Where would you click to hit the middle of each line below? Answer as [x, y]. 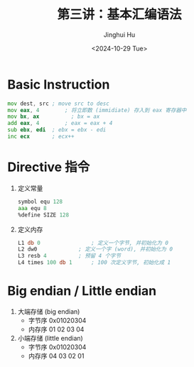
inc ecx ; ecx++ [41, 137]
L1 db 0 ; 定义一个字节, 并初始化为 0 [93, 243]
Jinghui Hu [119, 34]
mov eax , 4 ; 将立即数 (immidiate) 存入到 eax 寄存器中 [97, 110]
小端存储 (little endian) [50, 338]
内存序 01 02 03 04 [56, 329]
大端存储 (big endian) [49, 311]
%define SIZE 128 [43, 215]
